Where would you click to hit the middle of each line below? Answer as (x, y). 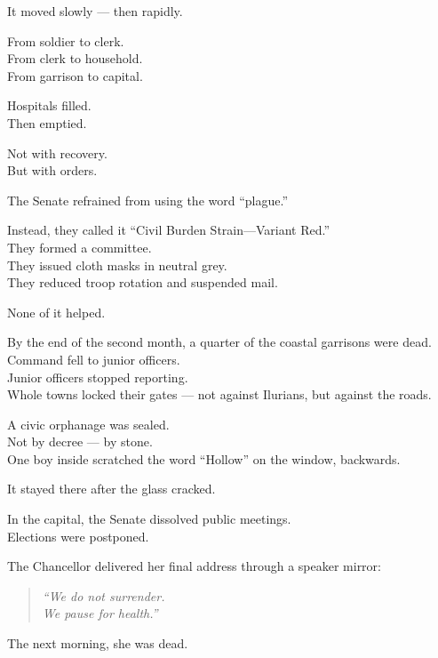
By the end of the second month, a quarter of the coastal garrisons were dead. (219, 342)
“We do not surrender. (104, 595)
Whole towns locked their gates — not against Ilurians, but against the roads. (219, 394)
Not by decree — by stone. (80, 441)
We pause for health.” (100, 613)
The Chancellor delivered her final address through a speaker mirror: (194, 566)
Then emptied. (47, 122)
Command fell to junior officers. (94, 359)
